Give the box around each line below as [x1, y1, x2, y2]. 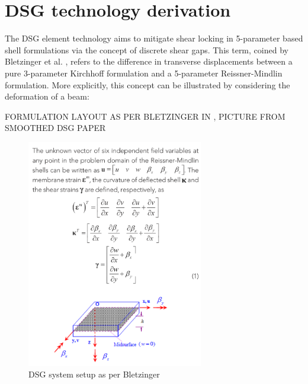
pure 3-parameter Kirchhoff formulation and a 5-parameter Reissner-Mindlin [5, 66, 283, 79]
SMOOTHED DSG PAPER [5, 121, 106, 134]
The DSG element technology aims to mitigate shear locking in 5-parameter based [5, 32, 303, 44]
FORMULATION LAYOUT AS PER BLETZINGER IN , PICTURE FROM [5, 110, 285, 122]
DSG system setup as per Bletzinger [28, 368, 160, 380]
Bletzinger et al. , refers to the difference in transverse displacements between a [5, 55, 293, 68]
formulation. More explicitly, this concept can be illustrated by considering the [5, 78, 290, 91]
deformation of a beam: [5, 90, 89, 103]
